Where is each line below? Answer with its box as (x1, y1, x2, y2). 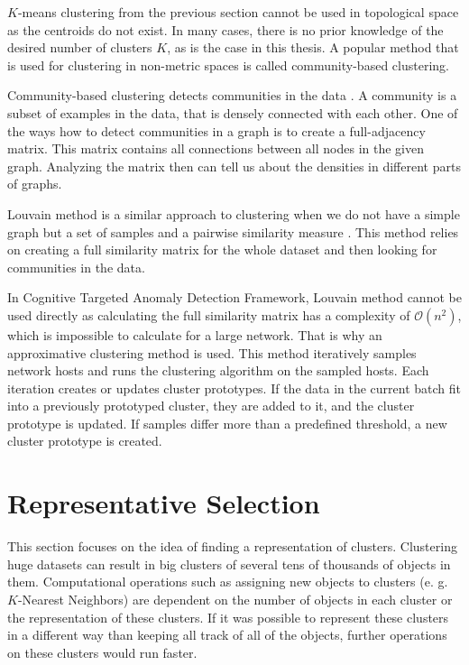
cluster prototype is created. (7, 431, 162, 450)
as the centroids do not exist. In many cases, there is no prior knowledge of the (7, 20, 444, 39)
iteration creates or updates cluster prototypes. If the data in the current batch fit (7, 378, 462, 397)
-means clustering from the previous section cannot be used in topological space (17, 3, 459, 21)
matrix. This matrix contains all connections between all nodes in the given (7, 139, 424, 158)
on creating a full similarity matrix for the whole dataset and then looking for (7, 240, 437, 259)
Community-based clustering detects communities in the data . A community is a (7, 86, 457, 105)
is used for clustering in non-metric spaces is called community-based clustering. (7, 55, 449, 74)
